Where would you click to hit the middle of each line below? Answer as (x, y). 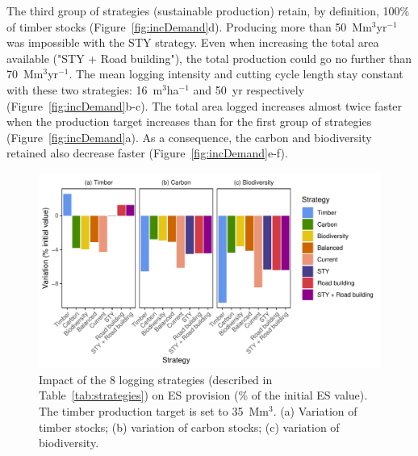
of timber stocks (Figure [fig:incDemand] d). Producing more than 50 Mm (189, 26)
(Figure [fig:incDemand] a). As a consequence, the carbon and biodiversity (189, 137)
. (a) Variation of (315, 410)
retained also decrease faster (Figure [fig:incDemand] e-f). (147, 153)
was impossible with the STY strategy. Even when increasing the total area (193, 42)
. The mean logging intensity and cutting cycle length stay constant (236, 74)
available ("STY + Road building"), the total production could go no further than (209, 58)
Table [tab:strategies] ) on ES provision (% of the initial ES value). (203, 395)
